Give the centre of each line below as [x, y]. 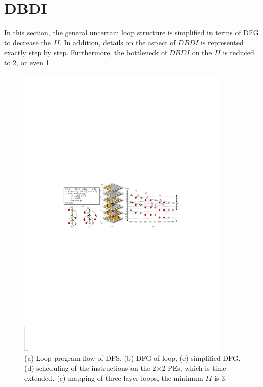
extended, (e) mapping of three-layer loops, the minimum [114, 378]
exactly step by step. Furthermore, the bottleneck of [86, 52]
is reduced [239, 52]
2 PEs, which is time [194, 368]
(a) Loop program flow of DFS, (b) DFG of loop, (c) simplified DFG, [133, 358]
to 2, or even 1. [28, 62]
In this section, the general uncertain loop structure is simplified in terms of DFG [131, 32]
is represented [222, 42]
